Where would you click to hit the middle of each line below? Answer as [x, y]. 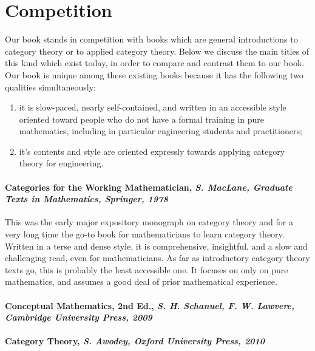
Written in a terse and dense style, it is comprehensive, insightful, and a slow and [156, 246]
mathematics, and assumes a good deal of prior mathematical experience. [141, 281]
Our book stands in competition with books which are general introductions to [151, 39]
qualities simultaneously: [50, 87]
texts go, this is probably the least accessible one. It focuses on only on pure [147, 269]
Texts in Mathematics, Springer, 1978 [86, 199]
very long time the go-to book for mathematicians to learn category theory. [145, 234]
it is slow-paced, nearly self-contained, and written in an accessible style [153, 107]
